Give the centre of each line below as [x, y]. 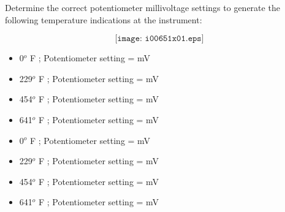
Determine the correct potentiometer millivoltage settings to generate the [142, 7]
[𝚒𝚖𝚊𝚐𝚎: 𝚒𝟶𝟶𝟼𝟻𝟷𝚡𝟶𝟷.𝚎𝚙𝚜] [159, 39]
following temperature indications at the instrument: [104, 19]
